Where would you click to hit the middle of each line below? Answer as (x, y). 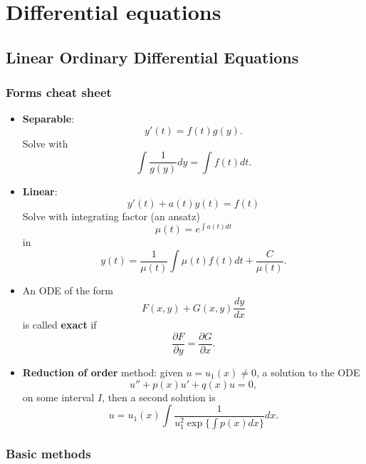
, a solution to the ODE (308, 372)
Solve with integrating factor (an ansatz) (111, 216)
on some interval (58, 397)
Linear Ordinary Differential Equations (152, 57)
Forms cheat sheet (59, 92)
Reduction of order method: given (103, 372)
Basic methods (48, 454)
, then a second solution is (159, 397)
